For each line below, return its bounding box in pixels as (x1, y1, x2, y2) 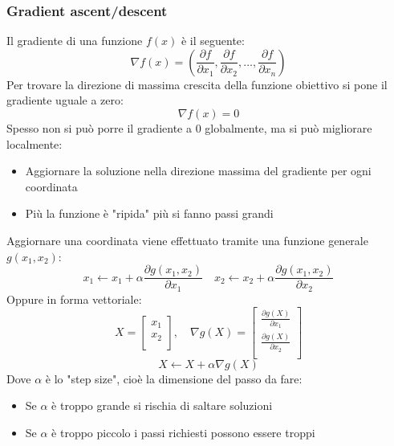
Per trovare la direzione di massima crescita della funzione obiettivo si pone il (6, 76, 388, 92)
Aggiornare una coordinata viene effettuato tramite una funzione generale (6, 231, 368, 248)
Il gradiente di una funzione (6, 32, 143, 49)
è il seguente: (181, 32, 245, 49)
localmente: (6, 135, 63, 152)
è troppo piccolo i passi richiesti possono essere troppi (51, 423, 315, 440)
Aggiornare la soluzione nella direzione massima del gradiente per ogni (25, 162, 372, 179)
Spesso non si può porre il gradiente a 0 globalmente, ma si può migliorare (6, 120, 372, 136)
